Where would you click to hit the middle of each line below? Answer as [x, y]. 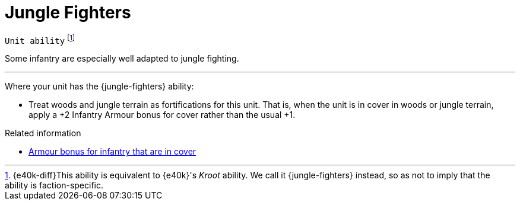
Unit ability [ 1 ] [40, 39]
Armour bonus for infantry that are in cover [112, 152]
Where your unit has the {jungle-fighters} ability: [99, 87]
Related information [43, 133]
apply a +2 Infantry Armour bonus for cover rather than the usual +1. [162, 115]
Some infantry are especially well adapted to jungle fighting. [122, 59]
